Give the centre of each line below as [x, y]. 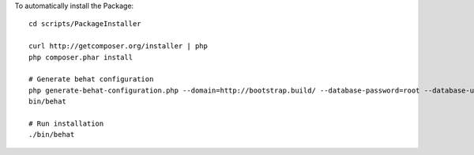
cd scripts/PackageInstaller [85, 24]
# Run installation [66, 123]
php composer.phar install [81, 57]
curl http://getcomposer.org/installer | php [118, 46]
